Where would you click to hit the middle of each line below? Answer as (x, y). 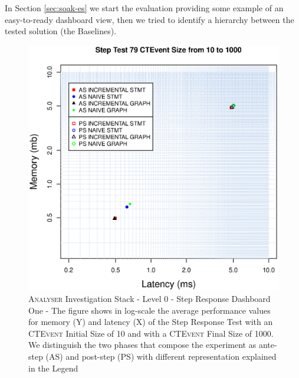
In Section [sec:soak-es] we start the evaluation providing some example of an (144, 8)
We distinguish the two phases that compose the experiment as (142, 345)
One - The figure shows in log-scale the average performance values (149, 310)
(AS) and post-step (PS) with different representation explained (161, 356)
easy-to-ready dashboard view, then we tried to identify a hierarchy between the (149, 19)
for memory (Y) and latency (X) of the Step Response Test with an (151, 322)
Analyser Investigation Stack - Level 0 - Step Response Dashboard (149, 299)
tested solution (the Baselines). (61, 31)
